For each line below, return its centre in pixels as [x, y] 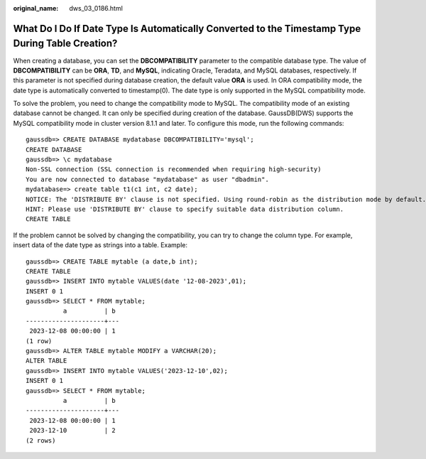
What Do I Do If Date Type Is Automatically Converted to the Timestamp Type [187, 28]
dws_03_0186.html [96, 8]
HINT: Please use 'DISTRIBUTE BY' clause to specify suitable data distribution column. [185, 209]
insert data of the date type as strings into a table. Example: [100, 245]
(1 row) [39, 341]
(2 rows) [41, 440]
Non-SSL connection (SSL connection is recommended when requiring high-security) [174, 169]
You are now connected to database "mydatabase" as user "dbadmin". [147, 179]
